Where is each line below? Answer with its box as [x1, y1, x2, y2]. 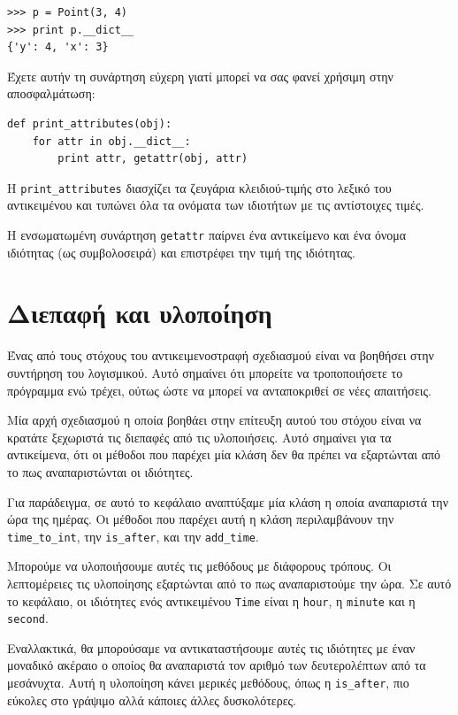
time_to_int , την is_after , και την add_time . [7, 527, 259, 545]
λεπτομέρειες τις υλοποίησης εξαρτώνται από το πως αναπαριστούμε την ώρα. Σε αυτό [7, 573, 452, 592]
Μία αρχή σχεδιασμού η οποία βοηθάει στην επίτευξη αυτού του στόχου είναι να [7, 411, 422, 429]
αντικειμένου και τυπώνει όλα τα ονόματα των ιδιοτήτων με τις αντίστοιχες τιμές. [7, 196, 424, 214]
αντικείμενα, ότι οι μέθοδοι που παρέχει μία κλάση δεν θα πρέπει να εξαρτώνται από [7, 445, 441, 464]
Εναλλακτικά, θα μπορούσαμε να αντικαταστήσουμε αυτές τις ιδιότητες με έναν [7, 638, 416, 657]
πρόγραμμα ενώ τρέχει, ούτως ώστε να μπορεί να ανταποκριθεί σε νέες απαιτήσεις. [7, 381, 431, 399]
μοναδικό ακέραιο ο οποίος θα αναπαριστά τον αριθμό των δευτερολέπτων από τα [7, 656, 426, 674]
